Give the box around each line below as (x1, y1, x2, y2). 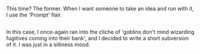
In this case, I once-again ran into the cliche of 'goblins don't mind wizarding (6, 28, 195, 36)
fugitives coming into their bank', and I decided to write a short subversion (6, 35, 189, 42)
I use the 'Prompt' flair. (6, 11, 62, 18)
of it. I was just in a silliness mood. (6, 41, 91, 48)
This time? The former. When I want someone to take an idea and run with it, (6, 5, 194, 12)
